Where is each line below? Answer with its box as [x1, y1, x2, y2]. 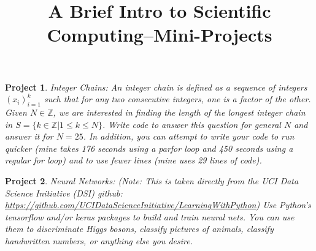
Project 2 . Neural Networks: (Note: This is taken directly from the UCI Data [5, 174, 299, 187]
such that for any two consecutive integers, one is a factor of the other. [44, 92, 311, 105]
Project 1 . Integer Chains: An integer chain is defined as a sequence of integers [5, 80, 307, 93]
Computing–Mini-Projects [47, 22, 272, 47]
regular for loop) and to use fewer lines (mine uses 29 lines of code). [5, 154, 262, 167]
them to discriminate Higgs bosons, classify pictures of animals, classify [5, 222, 274, 235]
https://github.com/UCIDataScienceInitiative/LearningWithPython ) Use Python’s [5, 198, 311, 211]
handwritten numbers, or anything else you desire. [5, 234, 193, 247]
